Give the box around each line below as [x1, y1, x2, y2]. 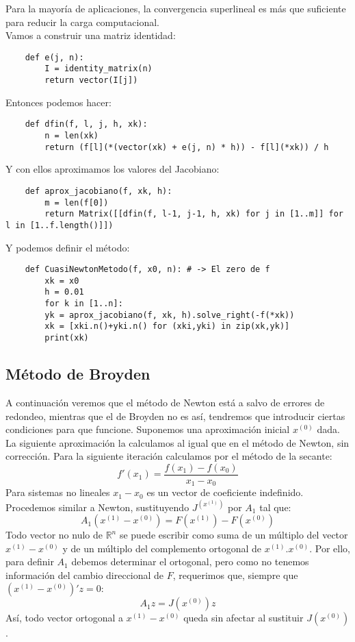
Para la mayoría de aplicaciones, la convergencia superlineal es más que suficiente [5, 1, 346, 15]
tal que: [259, 499, 291, 514]
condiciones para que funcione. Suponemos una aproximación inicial [5, 422, 290, 436]
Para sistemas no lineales [5, 485, 110, 499]
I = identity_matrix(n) [44, 64, 153, 74]
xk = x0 [44, 275, 79, 286]
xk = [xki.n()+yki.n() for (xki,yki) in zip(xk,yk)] [44, 321, 290, 332]
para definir [5, 554, 54, 569]
